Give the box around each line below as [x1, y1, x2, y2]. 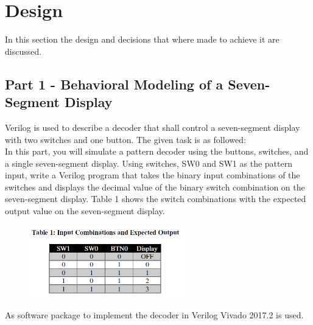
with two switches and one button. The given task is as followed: [5, 133, 246, 145]
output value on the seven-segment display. [5, 204, 165, 217]
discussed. [5, 44, 42, 57]
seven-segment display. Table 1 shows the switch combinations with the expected [5, 192, 306, 205]
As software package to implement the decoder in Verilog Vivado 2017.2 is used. [5, 309, 304, 321]
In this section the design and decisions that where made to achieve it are [5, 33, 280, 46]
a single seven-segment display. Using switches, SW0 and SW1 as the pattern [5, 156, 292, 169]
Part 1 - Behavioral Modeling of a [5, 74, 223, 93]
